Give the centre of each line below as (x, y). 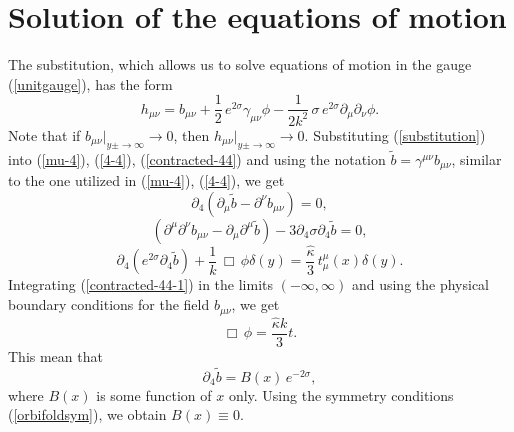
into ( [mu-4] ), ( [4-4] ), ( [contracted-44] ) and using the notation (197, 158)
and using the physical (420, 284)
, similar (476, 158)
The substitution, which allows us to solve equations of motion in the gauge (240, 64)
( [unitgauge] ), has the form (90, 83)
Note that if (44, 134)
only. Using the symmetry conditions (341, 394)
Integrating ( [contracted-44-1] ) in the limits (140, 284)
